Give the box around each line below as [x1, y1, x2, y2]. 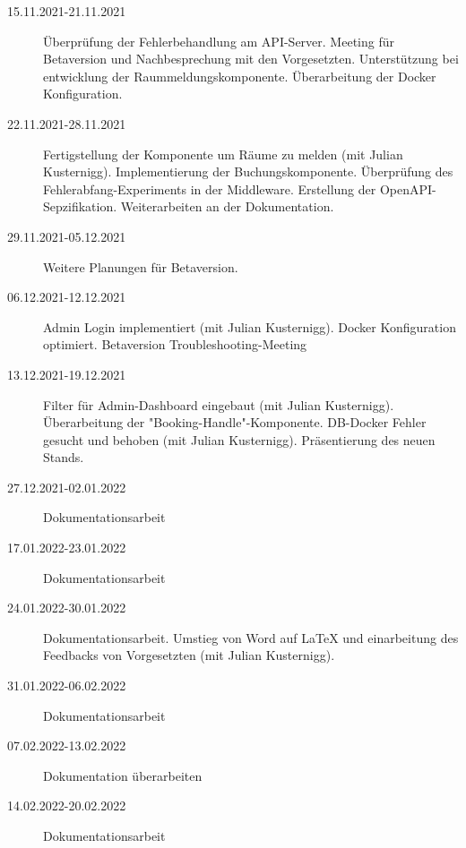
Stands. [43, 448, 84, 467]
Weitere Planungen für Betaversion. [43, 257, 238, 276]
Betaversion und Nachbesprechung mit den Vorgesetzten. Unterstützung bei [43, 49, 459, 68]
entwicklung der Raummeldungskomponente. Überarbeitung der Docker [43, 66, 436, 85]
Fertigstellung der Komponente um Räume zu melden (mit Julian [43, 144, 403, 163]
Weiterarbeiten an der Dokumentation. [120, 197, 334, 216]
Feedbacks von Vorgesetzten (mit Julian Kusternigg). [43, 646, 335, 664]
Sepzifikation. [43, 197, 117, 216]
